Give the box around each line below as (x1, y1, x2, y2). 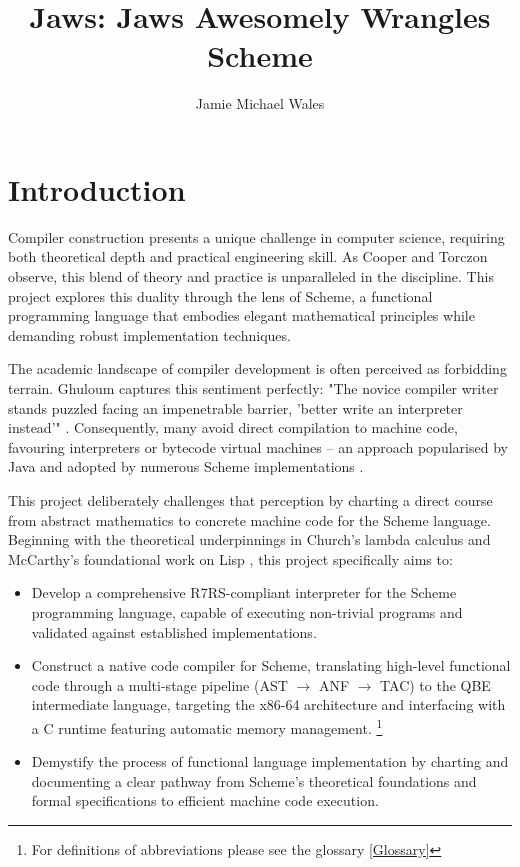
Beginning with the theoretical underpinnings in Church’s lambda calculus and (8, 529, 491, 550)
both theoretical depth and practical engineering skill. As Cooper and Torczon (8, 246, 488, 267)
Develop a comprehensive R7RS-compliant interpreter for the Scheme (31, 582, 457, 603)
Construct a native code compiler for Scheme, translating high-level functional (31, 655, 511, 676)
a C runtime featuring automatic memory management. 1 (31, 714, 383, 738)
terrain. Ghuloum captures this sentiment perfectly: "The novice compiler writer (8, 378, 499, 398)
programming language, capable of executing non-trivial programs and (31, 601, 463, 622)
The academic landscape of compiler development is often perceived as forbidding (8, 358, 507, 379)
